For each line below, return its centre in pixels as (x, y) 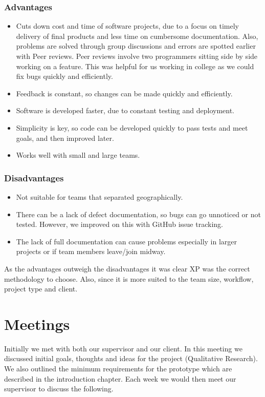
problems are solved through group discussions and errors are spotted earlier (136, 46)
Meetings (37, 323)
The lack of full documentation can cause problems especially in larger (127, 241)
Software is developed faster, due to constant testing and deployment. (125, 110)
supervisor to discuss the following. (59, 389)
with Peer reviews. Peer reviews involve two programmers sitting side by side (137, 56)
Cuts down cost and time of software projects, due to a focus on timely (127, 26)
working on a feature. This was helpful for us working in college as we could (135, 66)
